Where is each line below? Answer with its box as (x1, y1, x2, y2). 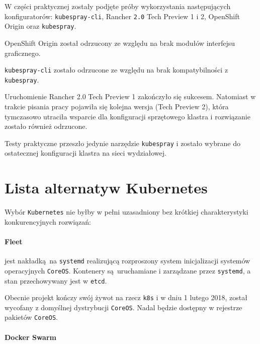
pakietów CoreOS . (5, 312, 58, 322)
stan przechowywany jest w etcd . (5, 275, 107, 286)
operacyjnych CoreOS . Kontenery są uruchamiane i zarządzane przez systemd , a (5, 265, 251, 276)
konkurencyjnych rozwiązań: (5, 216, 91, 227)
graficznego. (5, 47, 41, 58)
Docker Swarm (5, 331, 56, 342)
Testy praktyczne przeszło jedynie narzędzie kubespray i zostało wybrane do (5, 137, 240, 148)
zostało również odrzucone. (5, 121, 88, 131)
